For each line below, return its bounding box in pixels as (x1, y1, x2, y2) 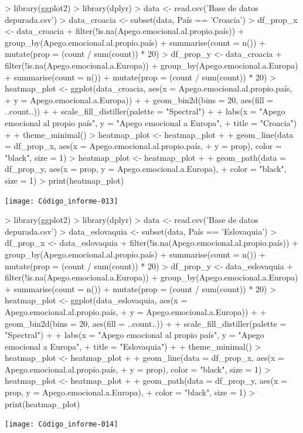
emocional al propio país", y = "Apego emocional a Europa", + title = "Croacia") (5, 116, 297, 128)
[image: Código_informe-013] (5, 197, 118, 205)
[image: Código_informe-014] (5, 420, 118, 429)
